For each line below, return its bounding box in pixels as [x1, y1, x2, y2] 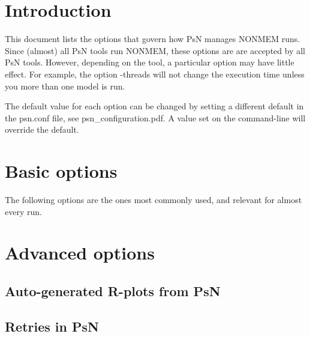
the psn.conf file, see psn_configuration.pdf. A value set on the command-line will [5, 111, 306, 124]
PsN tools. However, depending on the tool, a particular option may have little [5, 56, 294, 68]
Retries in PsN [5, 317, 99, 335]
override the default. [5, 123, 79, 136]
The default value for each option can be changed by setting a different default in [5, 100, 304, 112]
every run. [5, 205, 42, 217]
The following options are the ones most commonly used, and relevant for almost [5, 193, 302, 205]
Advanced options [5, 240, 155, 265]
